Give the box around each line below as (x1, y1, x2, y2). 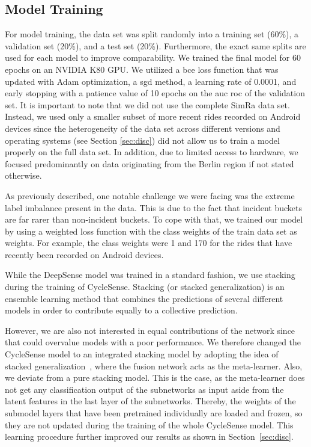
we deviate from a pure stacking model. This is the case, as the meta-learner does (5, 371, 305, 384)
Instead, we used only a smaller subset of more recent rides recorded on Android (5, 110, 301, 123)
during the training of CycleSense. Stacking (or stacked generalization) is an (5, 280, 285, 293)
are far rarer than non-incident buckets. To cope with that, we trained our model (5, 213, 303, 226)
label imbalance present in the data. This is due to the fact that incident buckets (5, 201, 302, 214)
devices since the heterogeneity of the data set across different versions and (5, 122, 280, 134)
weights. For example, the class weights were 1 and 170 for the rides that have (5, 236, 292, 249)
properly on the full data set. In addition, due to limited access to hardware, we (5, 146, 298, 158)
